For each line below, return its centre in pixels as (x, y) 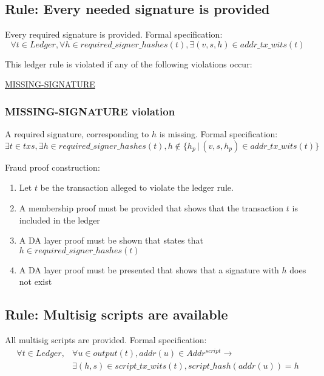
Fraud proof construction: (52, 167)
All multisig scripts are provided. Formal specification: (106, 340)
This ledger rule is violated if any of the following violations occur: (129, 63)
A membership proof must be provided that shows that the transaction (151, 207)
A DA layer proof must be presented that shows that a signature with (149, 269)
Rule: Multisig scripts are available (116, 314)
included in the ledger (59, 220)
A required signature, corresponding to (77, 134)
